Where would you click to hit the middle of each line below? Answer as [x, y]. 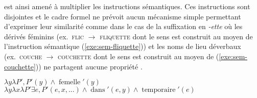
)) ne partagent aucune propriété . [89, 66]
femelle [69, 82]
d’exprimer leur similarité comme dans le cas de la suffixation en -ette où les [123, 26]
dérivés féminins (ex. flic [44, 36]
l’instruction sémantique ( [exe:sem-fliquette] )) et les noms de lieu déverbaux [123, 46]
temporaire [159, 90]
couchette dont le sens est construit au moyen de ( [138, 56]
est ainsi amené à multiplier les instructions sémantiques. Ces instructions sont [127, 6]
